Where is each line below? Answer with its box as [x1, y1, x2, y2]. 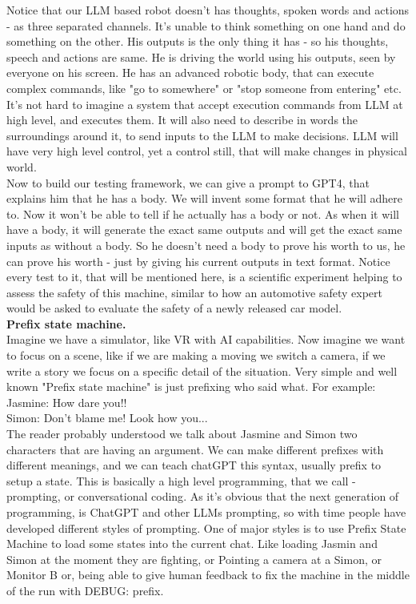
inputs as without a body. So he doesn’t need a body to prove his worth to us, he [6, 236, 406, 253]
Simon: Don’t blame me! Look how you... [6, 409, 208, 426]
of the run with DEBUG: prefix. [6, 582, 164, 598]
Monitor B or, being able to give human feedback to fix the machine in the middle [6, 566, 410, 583]
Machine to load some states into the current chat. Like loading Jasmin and [6, 535, 378, 552]
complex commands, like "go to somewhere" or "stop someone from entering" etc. [6, 79, 402, 96]
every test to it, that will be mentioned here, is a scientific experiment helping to [6, 268, 402, 285]
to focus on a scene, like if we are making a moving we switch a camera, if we [6, 347, 386, 364]
